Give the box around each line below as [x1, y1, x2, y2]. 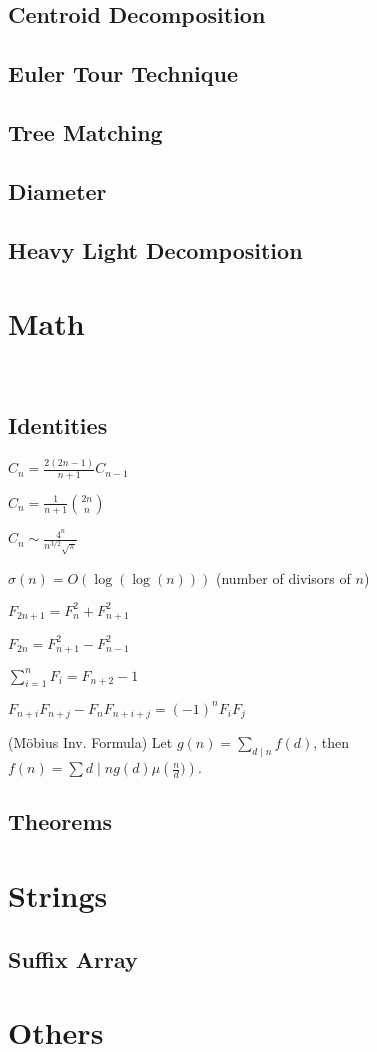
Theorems [8, 806, 113, 837]
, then [313, 732, 350, 753]
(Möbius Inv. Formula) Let [8, 732, 173, 753]
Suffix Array [8, 943, 138, 974]
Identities [8, 410, 108, 441]
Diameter [8, 175, 107, 206]
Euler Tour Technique [8, 58, 239, 89]
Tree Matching [8, 116, 163, 147]
